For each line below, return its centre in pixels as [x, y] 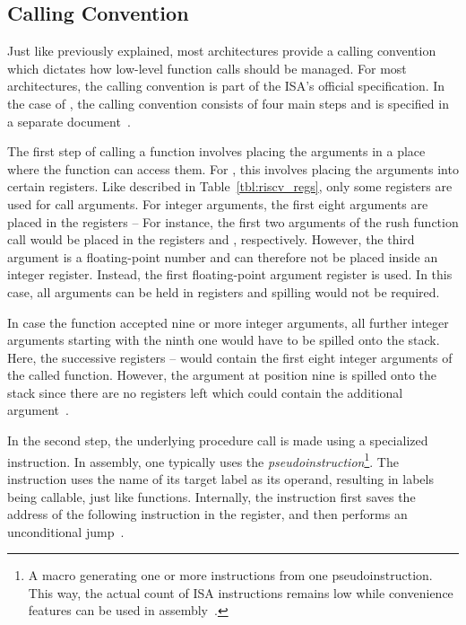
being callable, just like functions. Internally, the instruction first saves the [211, 496]
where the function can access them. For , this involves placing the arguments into [233, 168]
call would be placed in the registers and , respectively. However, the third [211, 239]
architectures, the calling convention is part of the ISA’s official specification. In [226, 86]
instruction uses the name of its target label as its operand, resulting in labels [220, 478]
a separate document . [69, 121]
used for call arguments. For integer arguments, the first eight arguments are [218, 203]
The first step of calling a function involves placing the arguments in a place [216, 151]
